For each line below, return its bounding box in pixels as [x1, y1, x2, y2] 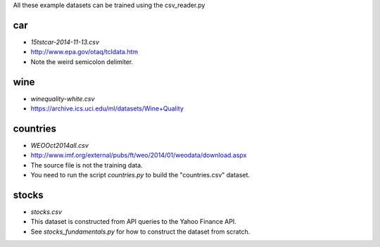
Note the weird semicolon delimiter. [30, 57, 134, 66]
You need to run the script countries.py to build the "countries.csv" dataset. [30, 171, 250, 179]
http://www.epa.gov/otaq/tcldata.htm [30, 48, 139, 56]
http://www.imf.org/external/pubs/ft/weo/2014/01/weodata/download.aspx [30, 151, 247, 160]
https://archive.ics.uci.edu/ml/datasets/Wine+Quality [30, 104, 184, 113]
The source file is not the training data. [30, 160, 144, 169]
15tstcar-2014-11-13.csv [30, 37, 100, 46]
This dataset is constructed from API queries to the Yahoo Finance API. [30, 217, 237, 226]
